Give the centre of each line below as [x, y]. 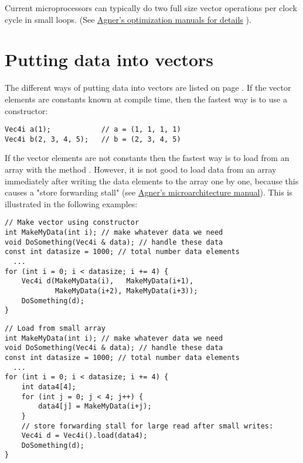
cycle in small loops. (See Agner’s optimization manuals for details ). [128, 19]
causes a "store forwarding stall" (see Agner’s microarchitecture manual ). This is [149, 192]
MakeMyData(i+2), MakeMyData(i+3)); [126, 291]
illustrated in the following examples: [71, 203]
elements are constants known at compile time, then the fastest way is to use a [146, 99]
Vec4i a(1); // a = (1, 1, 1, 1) [93, 130]
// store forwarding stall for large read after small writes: [147, 426]
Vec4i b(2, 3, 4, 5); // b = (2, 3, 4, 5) [93, 139]
